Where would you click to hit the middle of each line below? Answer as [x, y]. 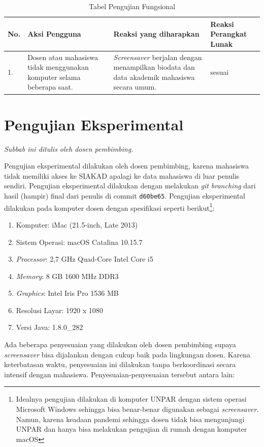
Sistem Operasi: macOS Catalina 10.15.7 [79, 242]
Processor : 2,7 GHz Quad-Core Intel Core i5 [85, 259]
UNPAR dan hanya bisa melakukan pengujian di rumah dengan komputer [131, 429]
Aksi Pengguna [54, 34]
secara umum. [135, 87]
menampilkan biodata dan [154, 67]
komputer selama [54, 77]
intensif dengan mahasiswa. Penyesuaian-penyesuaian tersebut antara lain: [120, 374]
